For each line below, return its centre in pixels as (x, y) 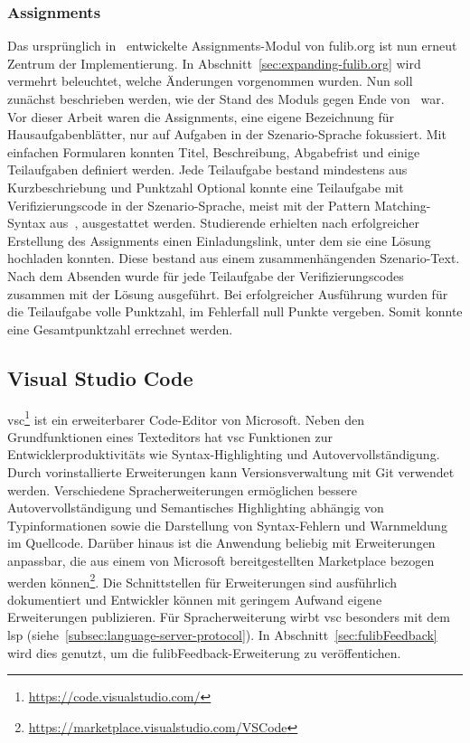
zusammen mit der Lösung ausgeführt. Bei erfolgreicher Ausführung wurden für (228, 293)
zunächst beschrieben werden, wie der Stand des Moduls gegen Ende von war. (226, 99)
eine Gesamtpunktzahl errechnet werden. (120, 329)
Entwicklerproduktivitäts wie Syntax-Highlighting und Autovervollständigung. (224, 454)
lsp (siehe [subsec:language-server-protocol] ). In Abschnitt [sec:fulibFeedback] (222, 634)
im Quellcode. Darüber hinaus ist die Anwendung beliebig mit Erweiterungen (221, 543)
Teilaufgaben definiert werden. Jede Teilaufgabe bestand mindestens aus (207, 169)
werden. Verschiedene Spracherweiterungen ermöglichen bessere (183, 489)
